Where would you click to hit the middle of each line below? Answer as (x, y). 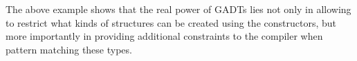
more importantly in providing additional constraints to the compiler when (164, 36)
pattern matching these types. (69, 49)
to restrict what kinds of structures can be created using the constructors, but (171, 22)
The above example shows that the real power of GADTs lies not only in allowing (178, 9)
